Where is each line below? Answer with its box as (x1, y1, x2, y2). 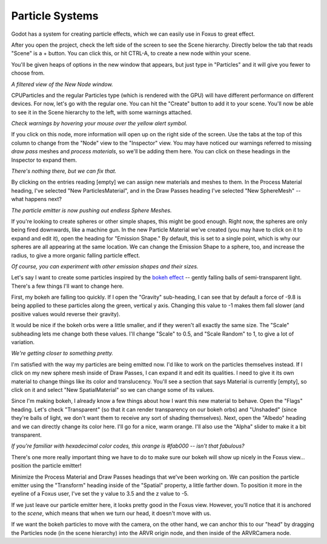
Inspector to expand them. (11, 156, 78, 164)
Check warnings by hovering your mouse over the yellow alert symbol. (11, 120, 188, 127)
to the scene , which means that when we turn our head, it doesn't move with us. (11, 509, 211, 517)
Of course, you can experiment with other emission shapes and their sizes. (11, 262, 199, 270)
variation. (11, 339, 35, 346)
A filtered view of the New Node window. (11, 81, 113, 88)
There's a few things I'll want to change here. (11, 282, 124, 290)
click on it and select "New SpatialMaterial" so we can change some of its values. (11, 386, 215, 393)
